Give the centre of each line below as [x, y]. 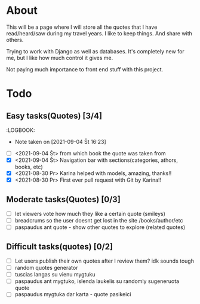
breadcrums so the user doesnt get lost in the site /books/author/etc [99, 221]
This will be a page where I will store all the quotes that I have [82, 27]
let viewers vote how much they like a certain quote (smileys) [90, 214]
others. [15, 40]
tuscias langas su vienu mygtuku [55, 275]
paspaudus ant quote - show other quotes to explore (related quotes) [100, 227]
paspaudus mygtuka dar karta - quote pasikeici [73, 294]
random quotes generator [46, 268]
